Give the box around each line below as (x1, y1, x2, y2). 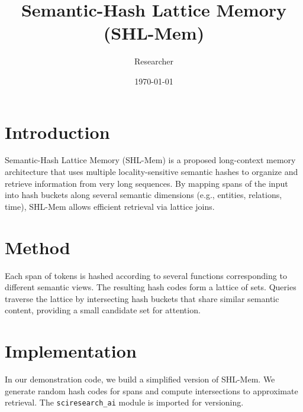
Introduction (5, 119, 110, 144)
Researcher (134, 55, 174, 67)
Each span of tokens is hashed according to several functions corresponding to (5, 269, 287, 281)
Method (5, 235, 70, 259)
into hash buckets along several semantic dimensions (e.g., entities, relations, (5, 189, 282, 201)
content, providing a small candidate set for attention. (5, 304, 201, 316)
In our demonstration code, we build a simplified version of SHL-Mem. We (5, 373, 275, 385)
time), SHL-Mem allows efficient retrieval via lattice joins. (5, 200, 215, 212)
